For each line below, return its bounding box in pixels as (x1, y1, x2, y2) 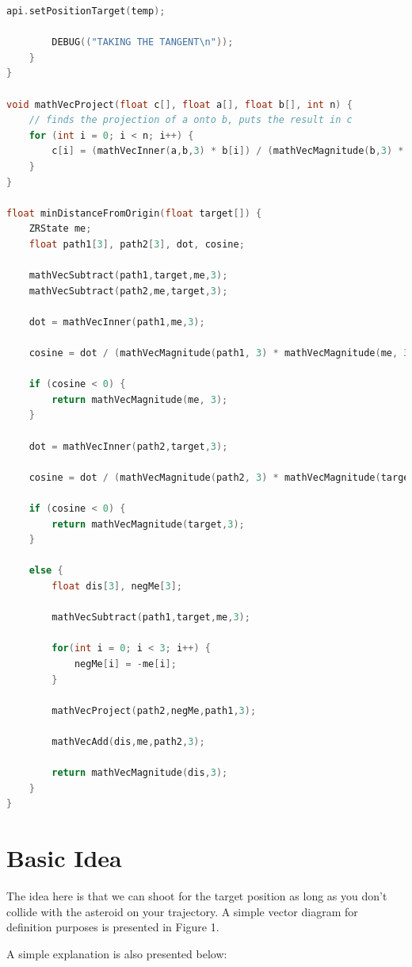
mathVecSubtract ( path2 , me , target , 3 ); (29, 285, 228, 297)
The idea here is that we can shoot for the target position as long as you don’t (6, 888, 387, 904)
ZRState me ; (29, 223, 92, 235)
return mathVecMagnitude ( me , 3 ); (51, 393, 228, 405)
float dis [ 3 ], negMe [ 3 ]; (51, 580, 183, 592)
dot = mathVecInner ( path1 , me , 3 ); (29, 316, 205, 328)
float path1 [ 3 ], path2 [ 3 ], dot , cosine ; (29, 238, 245, 250)
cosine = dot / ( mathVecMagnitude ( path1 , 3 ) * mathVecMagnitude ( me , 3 (29, 347, 410, 359)
